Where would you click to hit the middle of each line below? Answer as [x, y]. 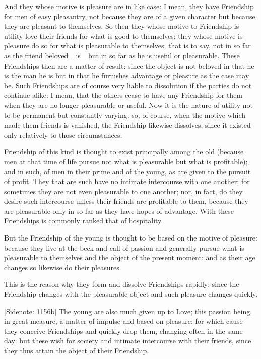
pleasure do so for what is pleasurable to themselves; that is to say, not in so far [127, 46]
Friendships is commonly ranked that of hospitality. [84, 221]
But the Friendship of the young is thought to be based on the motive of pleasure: [131, 238]
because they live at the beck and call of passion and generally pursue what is [124, 247]
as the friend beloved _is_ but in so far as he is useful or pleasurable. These [122, 55]
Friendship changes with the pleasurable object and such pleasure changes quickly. [131, 294]
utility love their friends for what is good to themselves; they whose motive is [123, 36]
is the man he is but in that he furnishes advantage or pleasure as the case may [127, 75]
